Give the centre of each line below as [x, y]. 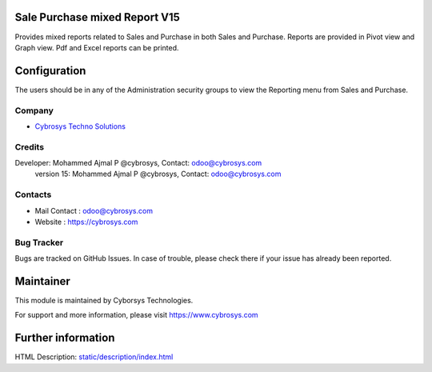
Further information [65, 338]
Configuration [50, 71]
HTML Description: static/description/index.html [94, 357]
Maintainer [43, 281]
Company [34, 110]
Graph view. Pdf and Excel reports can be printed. [97, 47]
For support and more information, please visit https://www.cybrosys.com [137, 315]
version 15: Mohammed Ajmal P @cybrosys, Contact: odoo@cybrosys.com [158, 174]
